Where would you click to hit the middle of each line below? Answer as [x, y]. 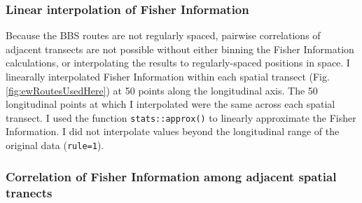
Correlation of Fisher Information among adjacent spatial [171, 176]
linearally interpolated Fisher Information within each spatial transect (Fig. [168, 76]
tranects [29, 192]
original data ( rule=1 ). [55, 145]
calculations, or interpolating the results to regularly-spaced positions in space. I [178, 63]
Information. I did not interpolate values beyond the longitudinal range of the [173, 131]
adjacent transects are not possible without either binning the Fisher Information [180, 49]
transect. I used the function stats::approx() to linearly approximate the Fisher [181, 117]
